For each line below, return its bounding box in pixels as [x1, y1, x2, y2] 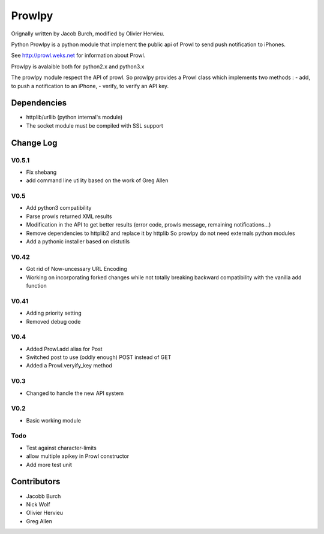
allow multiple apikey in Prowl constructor [26, 452, 130, 460]
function [26, 282, 47, 289]
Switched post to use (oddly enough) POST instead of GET [26, 354, 172, 361]
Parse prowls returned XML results [26, 213, 112, 220]
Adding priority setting [26, 309, 82, 317]
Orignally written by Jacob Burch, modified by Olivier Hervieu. [11, 30, 164, 37]
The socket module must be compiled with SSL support [26, 122, 163, 129]
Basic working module [26, 417, 81, 424]
